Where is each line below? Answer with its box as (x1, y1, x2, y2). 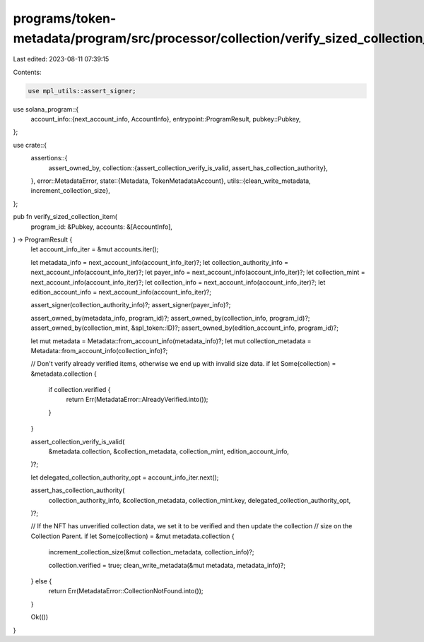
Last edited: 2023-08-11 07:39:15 (13, 55, 110, 64)
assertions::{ (30, 154, 68, 162)
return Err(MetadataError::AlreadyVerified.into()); (66, 396, 208, 404)
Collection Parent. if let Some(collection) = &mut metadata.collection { (30, 532, 235, 540)
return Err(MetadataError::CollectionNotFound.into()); (48, 587, 204, 595)
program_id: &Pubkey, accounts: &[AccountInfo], (30, 222, 173, 231)
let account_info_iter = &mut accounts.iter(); (30, 245, 159, 254)
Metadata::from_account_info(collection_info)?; (30, 346, 168, 355)
